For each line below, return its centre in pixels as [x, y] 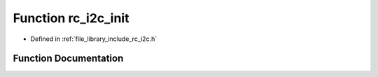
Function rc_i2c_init [71, 18]
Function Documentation [68, 59]
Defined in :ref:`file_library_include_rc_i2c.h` [94, 39]
